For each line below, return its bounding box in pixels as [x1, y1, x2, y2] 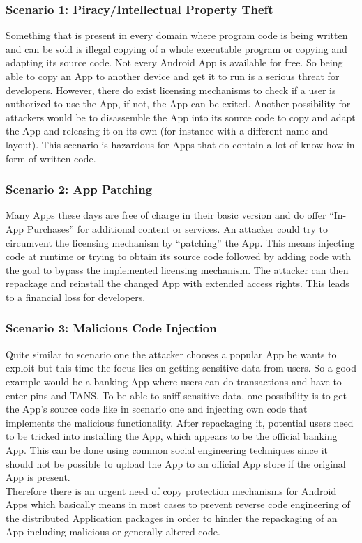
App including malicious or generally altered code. [6, 524, 220, 539]
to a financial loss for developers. [6, 289, 146, 304]
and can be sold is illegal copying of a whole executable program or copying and [6, 41, 347, 56]
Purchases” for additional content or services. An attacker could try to [27, 221, 328, 236]
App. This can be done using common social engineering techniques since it [6, 442, 329, 457]
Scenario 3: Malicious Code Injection [6, 319, 217, 337]
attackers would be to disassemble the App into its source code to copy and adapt [6, 109, 356, 124]
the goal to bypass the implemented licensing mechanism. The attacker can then [6, 262, 349, 277]
